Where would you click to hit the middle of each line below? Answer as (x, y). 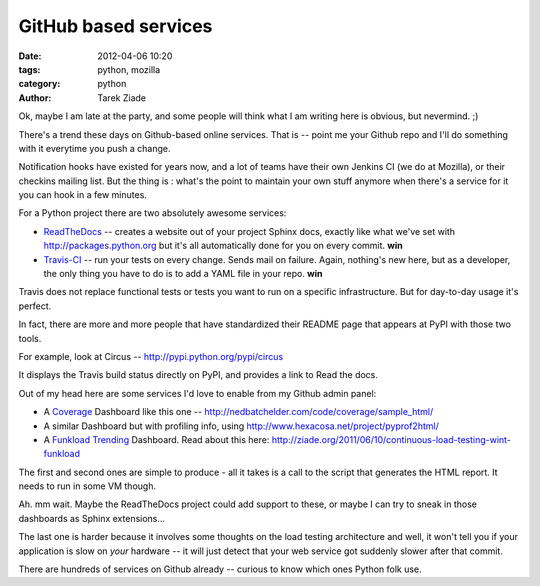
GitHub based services (115, 26)
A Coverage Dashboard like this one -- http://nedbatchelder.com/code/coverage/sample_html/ (238, 412)
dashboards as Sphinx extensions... (91, 518)
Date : (30, 56)
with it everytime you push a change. (94, 148)
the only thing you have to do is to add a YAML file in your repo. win (183, 274)
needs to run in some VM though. (87, 486)
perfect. (35, 306)
